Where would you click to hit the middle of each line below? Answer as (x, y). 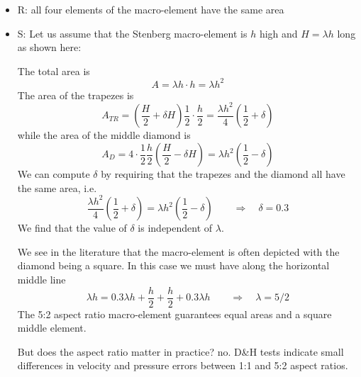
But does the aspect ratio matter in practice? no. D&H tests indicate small (180, 351)
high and (278, 33)
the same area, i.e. (57, 187)
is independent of (175, 228)
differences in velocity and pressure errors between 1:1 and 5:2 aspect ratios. (183, 365)
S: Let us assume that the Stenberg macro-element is (132, 33)
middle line (41, 279)
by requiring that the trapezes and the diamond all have (223, 174)
